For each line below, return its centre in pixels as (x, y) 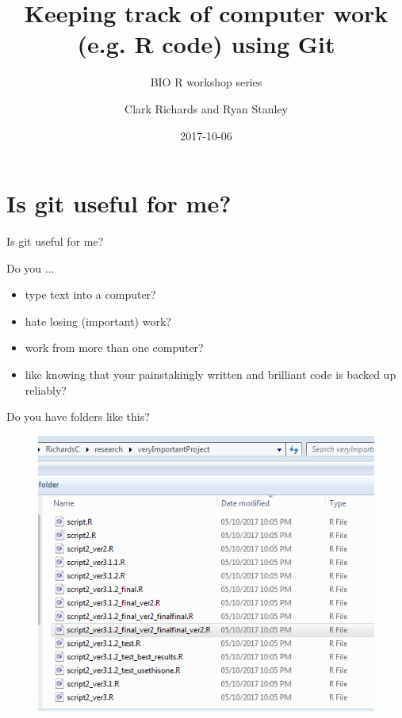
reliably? (46, 390)
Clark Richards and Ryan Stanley (206, 108)
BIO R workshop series (206, 82)
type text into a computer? (90, 294)
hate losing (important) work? (98, 321)
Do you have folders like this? (78, 416)
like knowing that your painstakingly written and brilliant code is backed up (211, 374)
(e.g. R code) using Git (206, 44)
